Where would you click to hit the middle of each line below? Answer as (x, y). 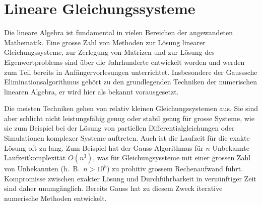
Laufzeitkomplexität (35, 158)
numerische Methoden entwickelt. (55, 198)
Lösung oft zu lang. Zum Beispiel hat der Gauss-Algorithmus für (104, 147)
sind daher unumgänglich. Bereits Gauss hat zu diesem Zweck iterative (113, 188)
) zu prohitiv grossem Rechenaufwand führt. (175, 169)
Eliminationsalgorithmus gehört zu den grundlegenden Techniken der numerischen (130, 82)
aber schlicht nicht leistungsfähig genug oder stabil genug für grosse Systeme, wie (129, 118)
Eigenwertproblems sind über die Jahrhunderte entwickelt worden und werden (124, 62)
